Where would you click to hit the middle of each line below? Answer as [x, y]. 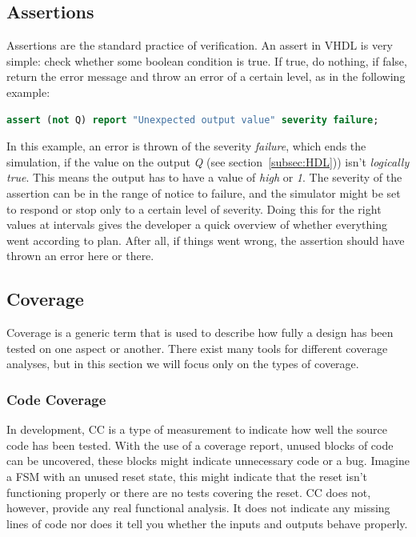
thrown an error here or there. [80, 256]
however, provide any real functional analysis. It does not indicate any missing [198, 508]
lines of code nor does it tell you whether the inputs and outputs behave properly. [207, 523]
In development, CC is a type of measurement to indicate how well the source [197, 429]
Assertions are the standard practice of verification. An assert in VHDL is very [200, 45]
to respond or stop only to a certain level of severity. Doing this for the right [194, 208]
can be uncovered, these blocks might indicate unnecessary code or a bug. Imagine [208, 461]
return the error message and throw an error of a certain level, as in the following [206, 76]
